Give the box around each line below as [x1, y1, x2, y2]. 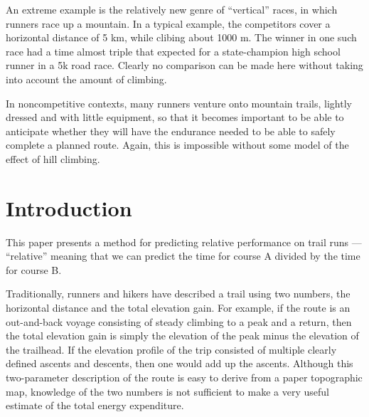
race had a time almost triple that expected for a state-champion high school [6, 43, 341, 58]
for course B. [6, 262, 62, 277]
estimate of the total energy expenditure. [6, 398, 184, 413]
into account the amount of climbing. [6, 71, 167, 86]
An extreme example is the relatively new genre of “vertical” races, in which [6, 2, 338, 16]
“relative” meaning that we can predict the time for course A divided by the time [6, 248, 360, 263]
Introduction [6, 193, 132, 222]
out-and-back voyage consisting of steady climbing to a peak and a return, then [6, 314, 352, 329]
